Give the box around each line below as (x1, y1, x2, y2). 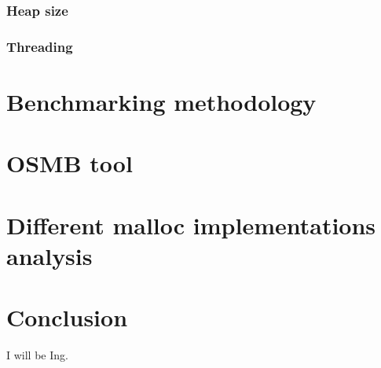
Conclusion (6, 301, 128, 333)
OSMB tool (6, 147, 133, 179)
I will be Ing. (6, 347, 68, 363)
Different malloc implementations (6, 208, 376, 241)
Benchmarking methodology (6, 85, 317, 117)
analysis (6, 239, 93, 271)
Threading (6, 36, 73, 56)
